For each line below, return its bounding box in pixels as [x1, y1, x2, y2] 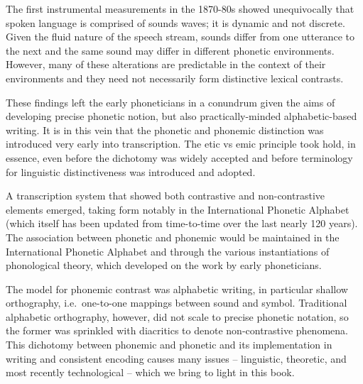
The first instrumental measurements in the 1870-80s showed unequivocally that [6, 1, 354, 16]
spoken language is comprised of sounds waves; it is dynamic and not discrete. [6, 15, 345, 30]
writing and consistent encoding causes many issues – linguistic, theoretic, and [6, 351, 347, 366]
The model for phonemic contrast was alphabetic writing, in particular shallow [6, 281, 348, 296]
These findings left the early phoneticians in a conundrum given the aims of [6, 94, 335, 109]
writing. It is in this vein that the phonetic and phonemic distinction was [6, 122, 324, 137]
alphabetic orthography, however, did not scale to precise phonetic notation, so [6, 309, 349, 324]
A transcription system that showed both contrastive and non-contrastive [6, 188, 325, 203]
